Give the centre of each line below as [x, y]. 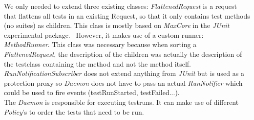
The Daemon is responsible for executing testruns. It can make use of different [121, 102]
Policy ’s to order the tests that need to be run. [74, 111]
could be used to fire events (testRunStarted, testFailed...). [92, 92]
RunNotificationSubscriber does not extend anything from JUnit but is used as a [124, 73]
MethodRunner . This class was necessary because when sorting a [100, 44]
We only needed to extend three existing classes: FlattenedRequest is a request [120, 6]
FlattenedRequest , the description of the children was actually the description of [123, 54]
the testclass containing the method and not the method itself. [97, 63]
